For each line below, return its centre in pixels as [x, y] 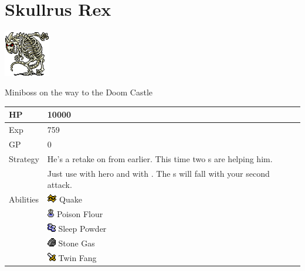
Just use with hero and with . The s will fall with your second [158, 173]
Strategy [24, 158]
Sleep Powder [82, 228]
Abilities [24, 199]
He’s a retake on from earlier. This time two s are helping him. [160, 158]
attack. [60, 185]
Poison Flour [80, 214]
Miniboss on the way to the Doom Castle [79, 92]
